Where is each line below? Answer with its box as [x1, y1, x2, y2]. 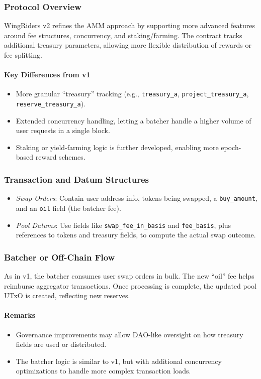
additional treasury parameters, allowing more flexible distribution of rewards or [4, 40, 251, 50]
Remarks [4, 310, 36, 320]
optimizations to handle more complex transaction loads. [16, 365, 191, 376]
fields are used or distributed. [16, 339, 107, 349]
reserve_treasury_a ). [16, 98, 85, 109]
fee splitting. [4, 50, 42, 60]
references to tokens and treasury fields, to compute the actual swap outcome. [16, 229, 256, 240]
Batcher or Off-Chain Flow [4, 250, 115, 263]
